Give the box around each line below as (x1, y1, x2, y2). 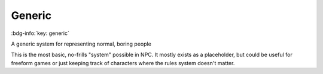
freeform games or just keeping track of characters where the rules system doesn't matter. (11, 59, 235, 66)
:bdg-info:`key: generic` (11, 30, 70, 37)
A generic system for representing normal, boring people (11, 40, 152, 47)
